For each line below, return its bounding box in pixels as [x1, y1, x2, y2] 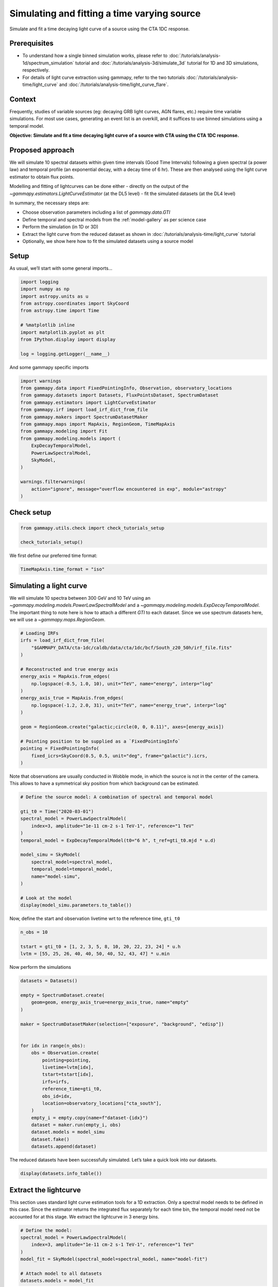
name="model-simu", [31, 873, 81, 879]
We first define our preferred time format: [9, 552, 98, 559]
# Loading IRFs [20, 630, 59, 636]
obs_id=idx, [42, 1093, 72, 1099]
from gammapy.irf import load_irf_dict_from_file [20, 407, 148, 413]
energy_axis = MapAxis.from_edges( [20, 673, 110, 680]
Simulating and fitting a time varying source [9, 8, 201, 19]
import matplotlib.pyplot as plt [20, 329, 105, 335]
